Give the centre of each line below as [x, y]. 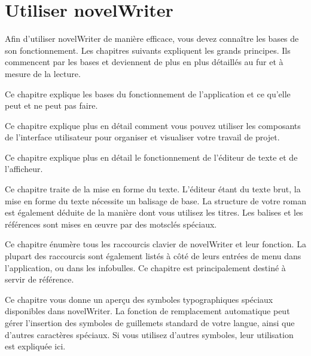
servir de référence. [39, 279]
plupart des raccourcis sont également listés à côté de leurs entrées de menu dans [153, 256]
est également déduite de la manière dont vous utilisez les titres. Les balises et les [154, 212]
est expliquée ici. [35, 346]
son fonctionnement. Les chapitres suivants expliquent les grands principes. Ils [148, 50]
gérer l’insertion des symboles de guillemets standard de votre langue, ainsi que [150, 323]
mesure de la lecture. [43, 73]
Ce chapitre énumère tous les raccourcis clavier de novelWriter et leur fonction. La [155, 244]
